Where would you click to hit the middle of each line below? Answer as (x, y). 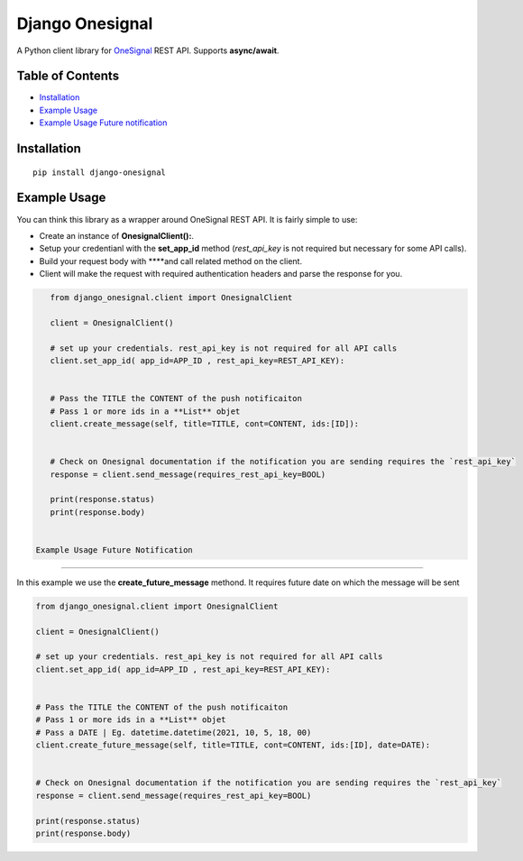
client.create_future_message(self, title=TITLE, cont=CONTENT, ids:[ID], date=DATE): (233, 745)
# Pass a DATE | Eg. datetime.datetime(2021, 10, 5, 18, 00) (174, 732)
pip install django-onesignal (100, 172)
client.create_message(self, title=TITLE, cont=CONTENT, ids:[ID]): (205, 424)
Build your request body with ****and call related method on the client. (170, 261)
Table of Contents (68, 76)
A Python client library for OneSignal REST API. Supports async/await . (148, 50)
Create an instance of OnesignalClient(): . (116, 235)
